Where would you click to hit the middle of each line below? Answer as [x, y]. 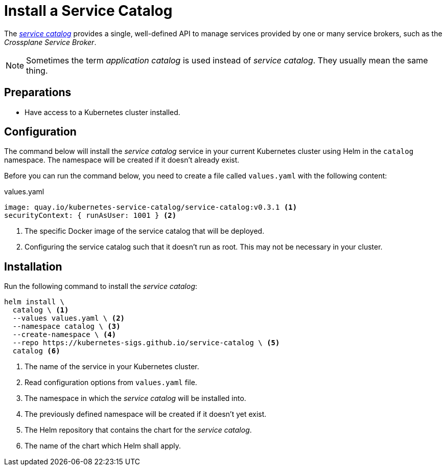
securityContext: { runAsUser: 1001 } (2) [90, 216]
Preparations [38, 93]
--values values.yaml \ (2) [69, 318]
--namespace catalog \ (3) [66, 327]
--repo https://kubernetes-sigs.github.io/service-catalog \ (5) [146, 343]
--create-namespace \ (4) [64, 335]
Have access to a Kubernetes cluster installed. [102, 112]
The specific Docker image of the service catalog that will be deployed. [145, 231]
